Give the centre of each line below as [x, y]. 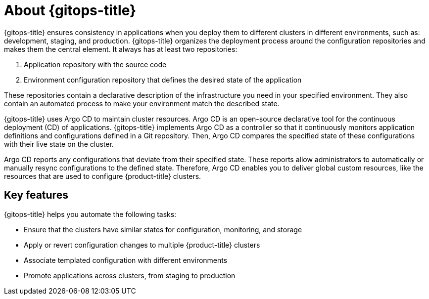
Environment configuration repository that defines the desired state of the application [163, 80]
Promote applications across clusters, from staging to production [130, 275]
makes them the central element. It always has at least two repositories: [121, 49]
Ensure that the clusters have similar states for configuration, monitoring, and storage [163, 229]
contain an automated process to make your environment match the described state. [142, 103]
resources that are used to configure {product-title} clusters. [103, 176]
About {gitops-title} [70, 10]
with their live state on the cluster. [59, 144]
